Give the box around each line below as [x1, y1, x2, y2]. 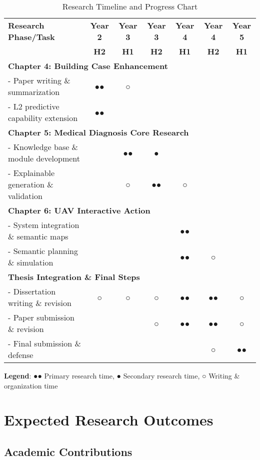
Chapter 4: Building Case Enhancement [8, 60, 168, 71]
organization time [4, 380, 58, 390]
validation [8, 190, 42, 201]
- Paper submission [8, 311, 74, 323]
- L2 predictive [8, 100, 59, 112]
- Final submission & [8, 337, 81, 349]
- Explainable [8, 167, 55, 178]
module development [8, 152, 80, 164]
